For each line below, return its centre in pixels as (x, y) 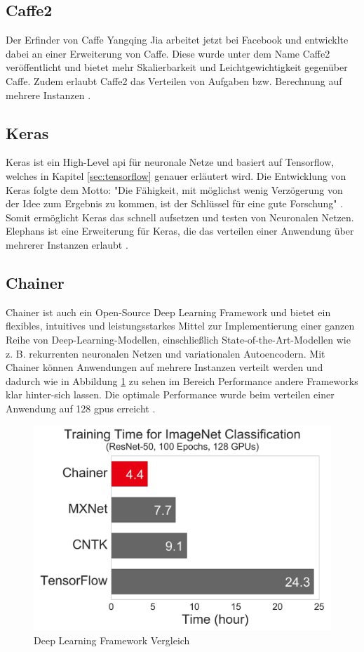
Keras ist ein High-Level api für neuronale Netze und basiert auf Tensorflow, (170, 162)
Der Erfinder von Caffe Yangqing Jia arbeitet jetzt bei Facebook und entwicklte (177, 40)
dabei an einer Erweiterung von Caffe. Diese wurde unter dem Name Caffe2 (168, 53)
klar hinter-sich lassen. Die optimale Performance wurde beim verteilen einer (170, 395)
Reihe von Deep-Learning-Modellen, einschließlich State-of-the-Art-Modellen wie (178, 339)
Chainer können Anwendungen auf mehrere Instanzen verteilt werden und (164, 367)
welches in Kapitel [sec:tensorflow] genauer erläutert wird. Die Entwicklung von (176, 175)
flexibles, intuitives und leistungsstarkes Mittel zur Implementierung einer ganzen (180, 326)
